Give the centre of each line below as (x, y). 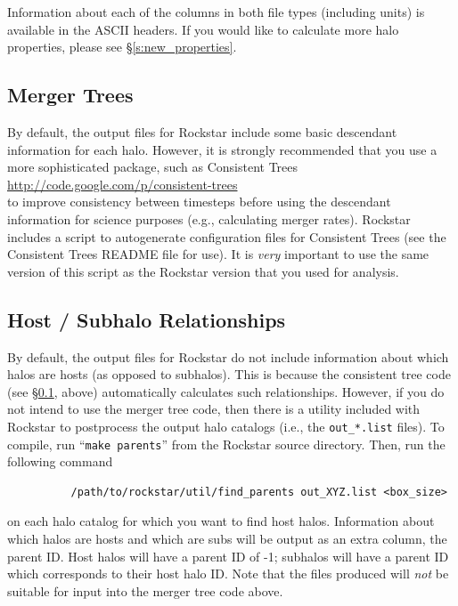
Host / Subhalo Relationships (147, 319)
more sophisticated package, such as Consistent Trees (153, 167)
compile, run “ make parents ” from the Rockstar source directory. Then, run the (226, 444)
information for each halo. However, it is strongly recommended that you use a (222, 149)
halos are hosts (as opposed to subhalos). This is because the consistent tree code (229, 374)
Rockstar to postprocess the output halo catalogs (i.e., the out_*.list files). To (226, 426)
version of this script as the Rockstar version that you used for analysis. (203, 271)
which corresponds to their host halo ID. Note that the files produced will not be (228, 574)
